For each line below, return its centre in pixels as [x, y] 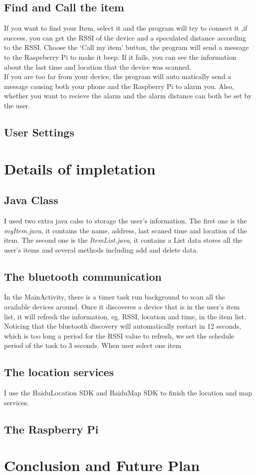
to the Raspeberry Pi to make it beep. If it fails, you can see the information [120, 57]
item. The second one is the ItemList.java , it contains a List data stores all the [123, 240]
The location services [59, 372]
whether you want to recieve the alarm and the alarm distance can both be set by [128, 96]
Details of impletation [80, 168]
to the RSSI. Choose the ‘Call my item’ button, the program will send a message [127, 47]
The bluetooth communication [83, 276]
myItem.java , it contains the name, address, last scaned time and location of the [126, 230]
